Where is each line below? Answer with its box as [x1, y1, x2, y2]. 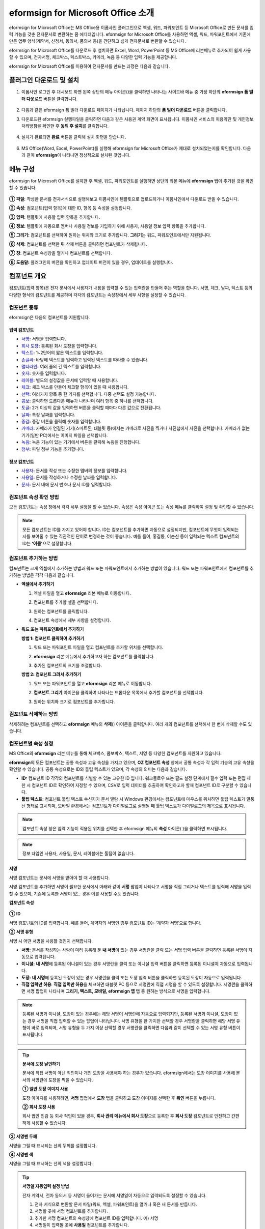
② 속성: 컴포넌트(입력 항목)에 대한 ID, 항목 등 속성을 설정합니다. [9, 205, 132, 211]
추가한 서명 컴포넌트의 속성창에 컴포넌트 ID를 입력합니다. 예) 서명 [34, 1215, 159, 1221]
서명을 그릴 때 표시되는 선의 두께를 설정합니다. [9, 1142, 97, 1148]
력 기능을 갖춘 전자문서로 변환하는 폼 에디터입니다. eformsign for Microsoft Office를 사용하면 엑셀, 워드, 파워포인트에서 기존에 [9, 31, 251, 37]
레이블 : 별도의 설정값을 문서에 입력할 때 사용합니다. [21, 377, 119, 383]
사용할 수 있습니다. [31, 1120, 67, 1126]
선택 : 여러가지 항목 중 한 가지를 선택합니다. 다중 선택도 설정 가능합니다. [21, 391, 157, 397]
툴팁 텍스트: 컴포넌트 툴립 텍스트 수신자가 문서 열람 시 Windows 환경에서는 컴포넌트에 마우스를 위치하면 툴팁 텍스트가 [21, 796, 245, 802]
